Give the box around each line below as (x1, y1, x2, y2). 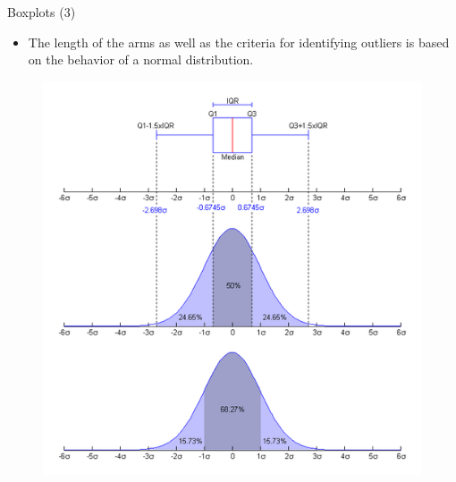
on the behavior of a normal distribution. (28, 50, 254, 69)
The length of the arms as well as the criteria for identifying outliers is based (28, 32, 450, 51)
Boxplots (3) (7, 3, 76, 21)
